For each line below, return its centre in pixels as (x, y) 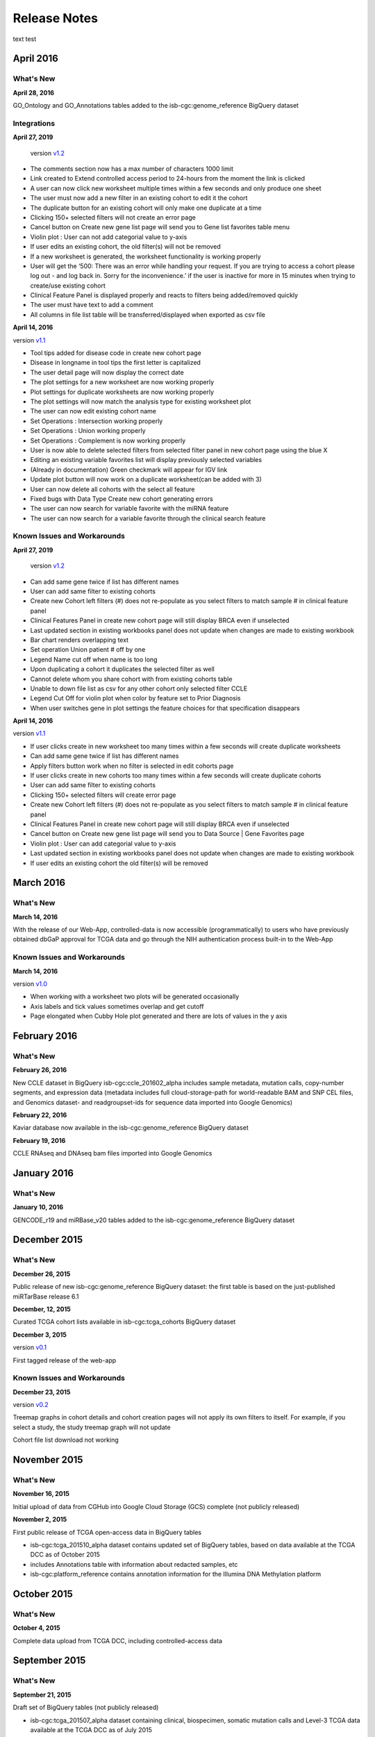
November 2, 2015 (40, 1520)
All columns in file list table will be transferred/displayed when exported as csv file (148, 314)
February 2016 (45, 1036)
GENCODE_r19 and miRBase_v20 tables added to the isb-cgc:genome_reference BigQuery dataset (154, 1220)
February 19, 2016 (39, 1140)
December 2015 (48, 1240)
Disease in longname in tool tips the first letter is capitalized (116, 363)
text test (25, 39)
